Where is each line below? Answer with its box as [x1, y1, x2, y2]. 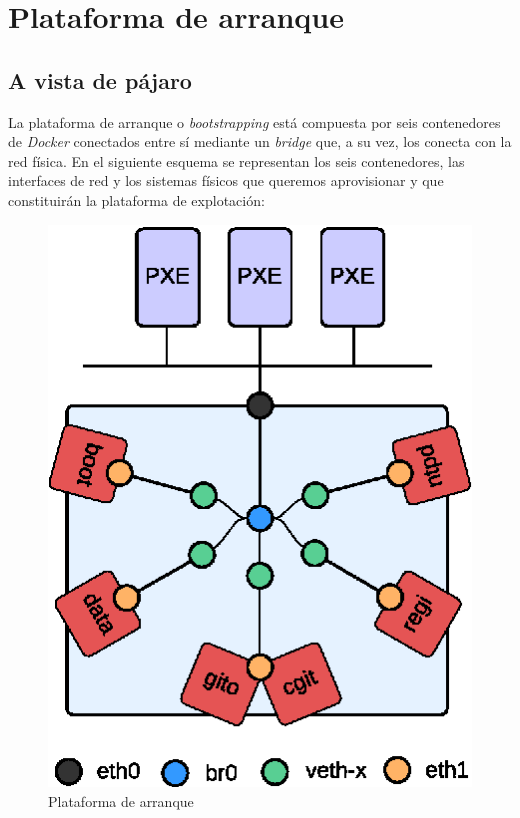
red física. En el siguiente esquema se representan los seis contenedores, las [8, 150, 465, 171]
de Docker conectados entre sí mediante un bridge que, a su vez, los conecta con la [8, 131, 512, 152]
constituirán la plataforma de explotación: [8, 189, 265, 210]
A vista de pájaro [8, 64, 192, 95]
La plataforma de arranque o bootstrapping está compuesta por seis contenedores [8, 111, 501, 132]
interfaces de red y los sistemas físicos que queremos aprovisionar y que [8, 170, 444, 191]
